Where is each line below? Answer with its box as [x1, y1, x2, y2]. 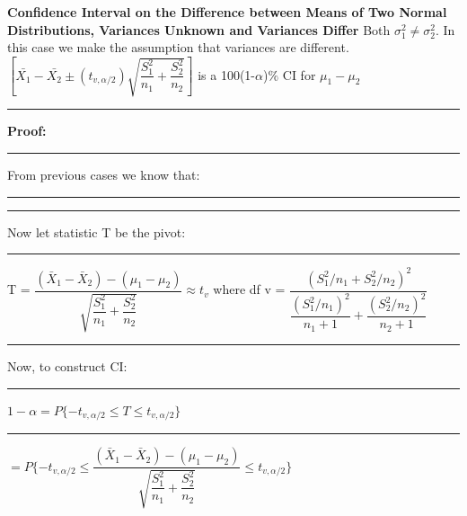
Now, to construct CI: [7, 357, 128, 376]
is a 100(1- [198, 65, 256, 84]
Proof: [7, 121, 47, 140]
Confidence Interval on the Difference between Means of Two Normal [7, 3, 447, 21]
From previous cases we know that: [7, 165, 200, 183]
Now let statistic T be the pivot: [7, 222, 186, 241]
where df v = [213, 280, 286, 298]
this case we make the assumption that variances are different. [7, 38, 349, 57]
